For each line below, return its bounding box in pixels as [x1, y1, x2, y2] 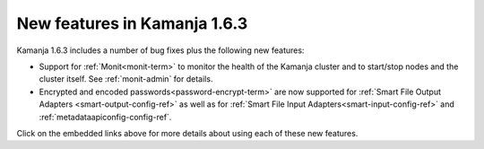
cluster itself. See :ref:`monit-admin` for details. [39, 74, 213, 84]
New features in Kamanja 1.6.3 [16, 13, 248, 33]
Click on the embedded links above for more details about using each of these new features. [16, 127, 359, 138]
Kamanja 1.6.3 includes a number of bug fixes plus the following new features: [16, 45, 305, 56]
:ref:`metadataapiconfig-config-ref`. [39, 111, 172, 122]
